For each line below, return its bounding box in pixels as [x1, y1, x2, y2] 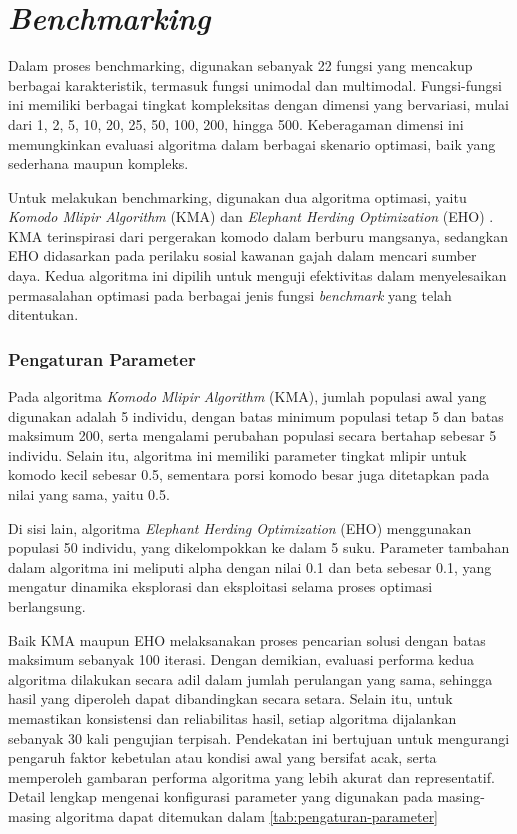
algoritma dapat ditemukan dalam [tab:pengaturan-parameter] [55, 805, 439, 826]
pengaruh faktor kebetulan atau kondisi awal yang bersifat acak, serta [8, 747, 437, 768]
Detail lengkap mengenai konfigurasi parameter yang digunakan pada [8, 786, 433, 807]
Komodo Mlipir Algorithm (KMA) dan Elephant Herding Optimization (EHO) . [8, 206, 494, 227]
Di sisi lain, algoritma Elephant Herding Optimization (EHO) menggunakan [8, 517, 472, 538]
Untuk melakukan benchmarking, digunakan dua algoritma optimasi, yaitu [8, 186, 467, 207]
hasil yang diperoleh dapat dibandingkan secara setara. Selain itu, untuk [8, 688, 453, 709]
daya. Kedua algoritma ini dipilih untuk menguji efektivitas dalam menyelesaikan [8, 265, 507, 286]
